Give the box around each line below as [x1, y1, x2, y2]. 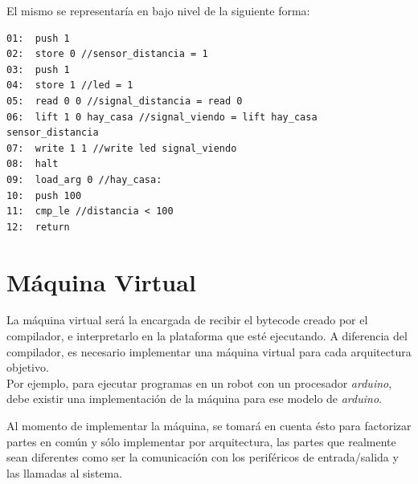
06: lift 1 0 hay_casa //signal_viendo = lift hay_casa [6, 111, 318, 123]
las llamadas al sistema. [6, 464, 123, 481]
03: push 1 [6, 63, 70, 75]
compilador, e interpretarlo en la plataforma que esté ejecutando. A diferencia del [6, 327, 408, 344]
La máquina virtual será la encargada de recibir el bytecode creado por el [6, 311, 368, 328]
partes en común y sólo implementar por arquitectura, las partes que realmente [6, 433, 396, 449]
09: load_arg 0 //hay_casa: [6, 173, 162, 185]
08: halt [6, 158, 59, 170]
